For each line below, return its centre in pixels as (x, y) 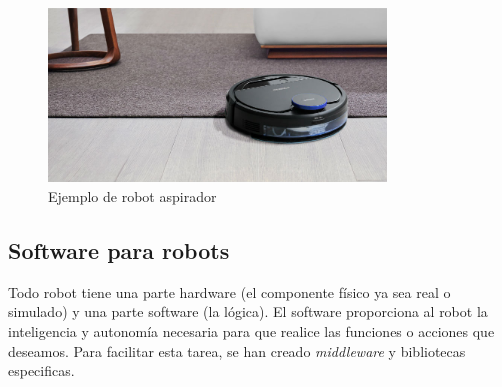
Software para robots (119, 250)
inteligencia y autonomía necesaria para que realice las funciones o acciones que (251, 331)
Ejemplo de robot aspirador (132, 196)
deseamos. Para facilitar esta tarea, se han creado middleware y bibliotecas (237, 350)
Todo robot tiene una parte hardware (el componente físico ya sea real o (229, 291)
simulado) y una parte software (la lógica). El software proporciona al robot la (248, 311)
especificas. (41, 370)
